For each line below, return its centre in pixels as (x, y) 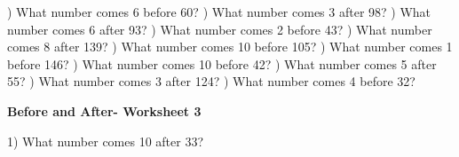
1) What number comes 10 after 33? (106, 141)
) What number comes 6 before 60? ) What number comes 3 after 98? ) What (219, 12)
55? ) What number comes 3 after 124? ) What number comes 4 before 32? (211, 81)
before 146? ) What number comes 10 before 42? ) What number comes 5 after (222, 63)
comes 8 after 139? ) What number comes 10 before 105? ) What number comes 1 (230, 47)
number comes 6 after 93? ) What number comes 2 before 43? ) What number (220, 29)
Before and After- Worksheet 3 (104, 110)
